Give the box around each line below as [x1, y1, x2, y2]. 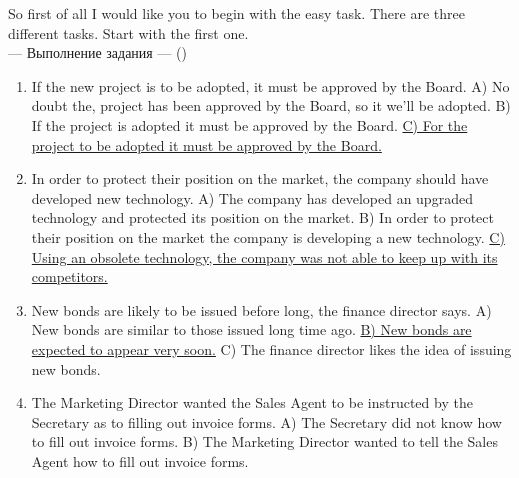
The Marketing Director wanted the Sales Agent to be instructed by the [31, 392, 473, 413]
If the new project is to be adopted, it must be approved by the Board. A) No [31, 75, 510, 96]
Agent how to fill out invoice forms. [31, 450, 249, 471]
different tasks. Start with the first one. [8, 22, 249, 43]
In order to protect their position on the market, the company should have [31, 168, 489, 189]
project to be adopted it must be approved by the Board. [31, 134, 382, 155]
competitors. [31, 266, 108, 287]
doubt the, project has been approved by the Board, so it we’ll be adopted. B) [31, 95, 511, 116]
